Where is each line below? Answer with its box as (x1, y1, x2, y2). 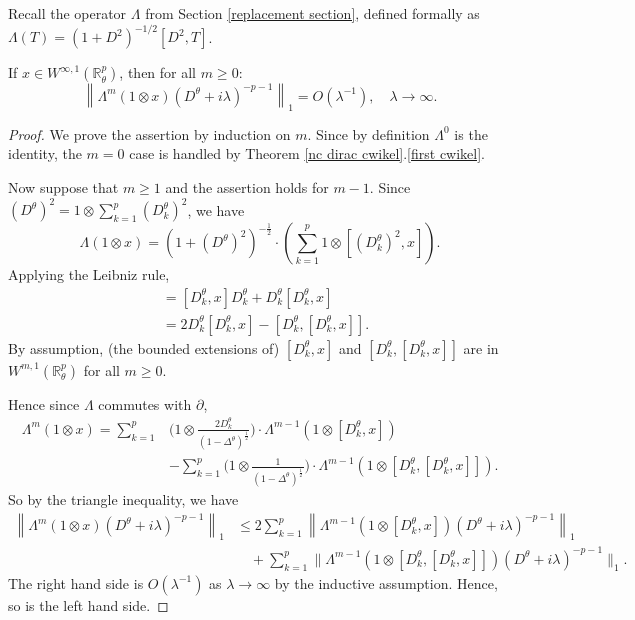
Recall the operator (8, 3, 127, 23)
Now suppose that (8, 177, 119, 198)
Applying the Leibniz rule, (8, 264, 170, 285)
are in (463, 337, 499, 358)
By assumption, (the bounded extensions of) (8, 337, 280, 358)
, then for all (119, 62, 197, 83)
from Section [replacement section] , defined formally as (145, 3, 480, 23)
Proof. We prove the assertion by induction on (8, 123, 291, 144)
